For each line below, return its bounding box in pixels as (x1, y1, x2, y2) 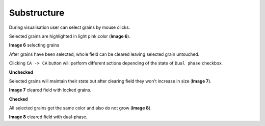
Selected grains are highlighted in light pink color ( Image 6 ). (9, 33, 131, 39)
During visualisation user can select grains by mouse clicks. (9, 24, 130, 30)
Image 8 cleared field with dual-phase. (9, 114, 88, 120)
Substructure (9, 7, 65, 18)
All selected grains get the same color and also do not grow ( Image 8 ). (9, 105, 152, 111)
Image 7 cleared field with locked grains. (9, 87, 92, 93)
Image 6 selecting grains (9, 42, 60, 48)
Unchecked (9, 69, 33, 75)
